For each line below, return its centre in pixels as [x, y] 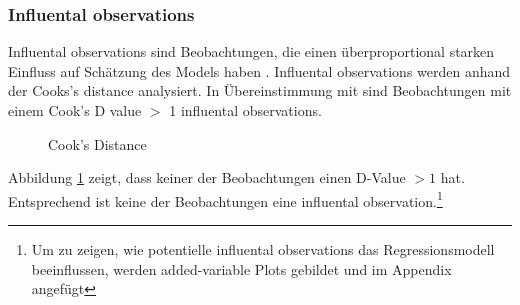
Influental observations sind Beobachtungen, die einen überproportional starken [251, 51]
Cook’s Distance [97, 143]
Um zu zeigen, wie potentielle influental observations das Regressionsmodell [263, 249]
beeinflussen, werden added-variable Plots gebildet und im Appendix [241, 268]
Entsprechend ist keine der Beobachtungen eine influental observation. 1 [225, 199]
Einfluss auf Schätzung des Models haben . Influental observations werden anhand [259, 70]
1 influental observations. [245, 110]
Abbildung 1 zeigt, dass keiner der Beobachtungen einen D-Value [207, 177]
